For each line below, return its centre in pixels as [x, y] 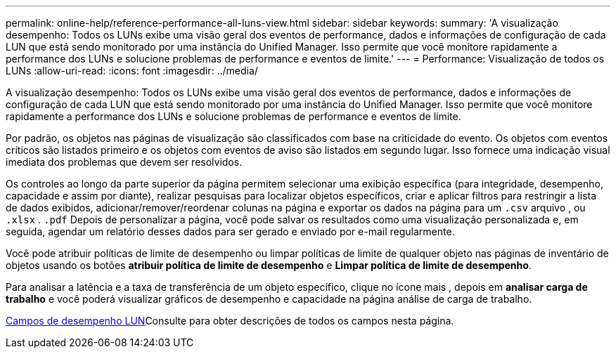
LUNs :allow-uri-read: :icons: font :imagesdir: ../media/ [132, 71]
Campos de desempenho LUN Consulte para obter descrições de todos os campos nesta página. [230, 321]
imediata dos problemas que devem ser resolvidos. [124, 162]
